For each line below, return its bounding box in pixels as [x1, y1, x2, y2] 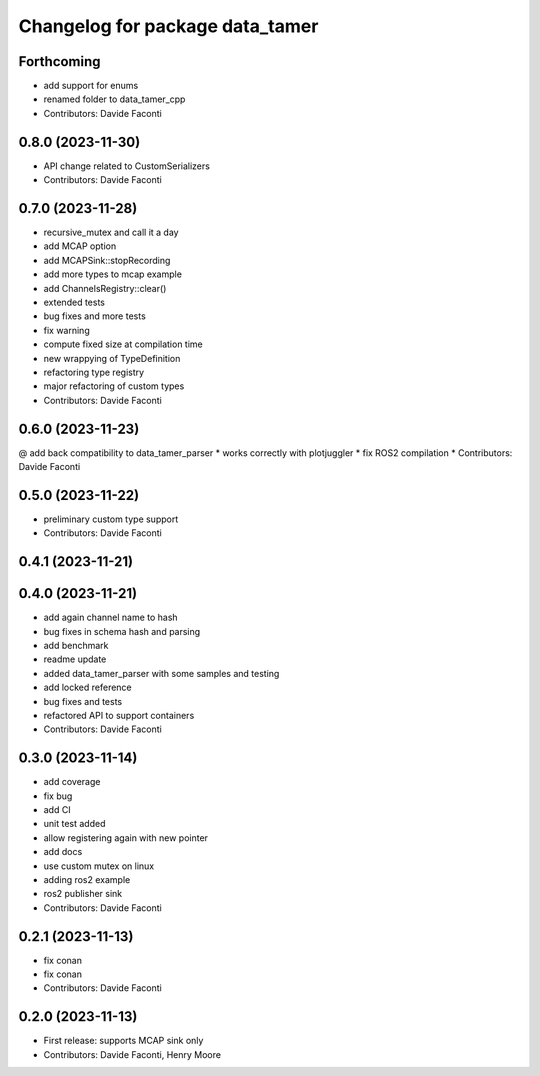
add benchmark [43, 640, 109, 652]
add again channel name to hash [43, 611, 179, 624]
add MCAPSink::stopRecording [43, 254, 171, 266]
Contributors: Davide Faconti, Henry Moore [43, 1048, 222, 1060]
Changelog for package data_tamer [18, 15, 319, 37]
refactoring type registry [43, 366, 145, 378]
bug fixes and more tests [43, 310, 147, 322]
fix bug [43, 790, 73, 802]
